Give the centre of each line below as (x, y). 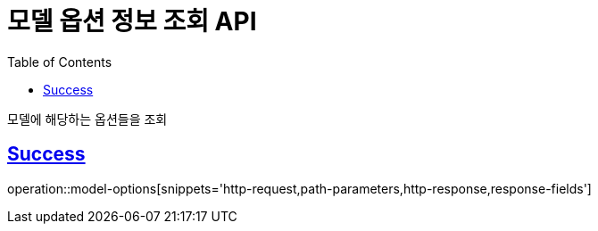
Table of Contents (60, 62)
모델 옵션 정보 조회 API (132, 21)
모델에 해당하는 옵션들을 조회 (87, 119)
